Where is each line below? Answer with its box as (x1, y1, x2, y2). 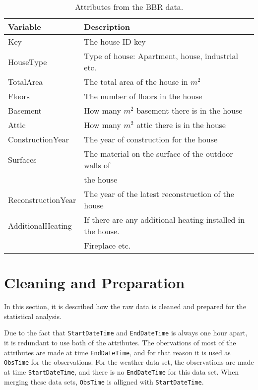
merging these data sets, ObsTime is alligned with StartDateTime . (4, 376, 204, 387)
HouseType (8, 56, 47, 67)
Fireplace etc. (84, 240, 131, 251)
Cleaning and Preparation (4, 272, 185, 293)
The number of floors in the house (84, 90, 202, 102)
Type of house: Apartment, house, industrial (84, 50, 238, 62)
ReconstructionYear (8, 194, 76, 205)
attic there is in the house (136, 119, 226, 130)
